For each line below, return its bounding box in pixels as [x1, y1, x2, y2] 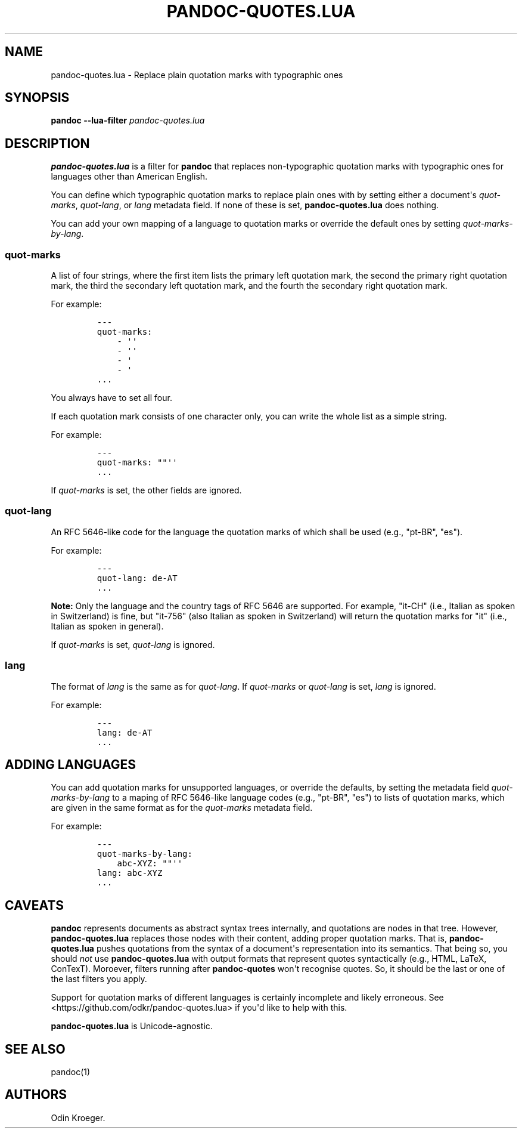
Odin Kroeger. [51, 1112, 105, 1123]
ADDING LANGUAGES [5, 757, 136, 772]
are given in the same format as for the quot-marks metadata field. [51, 802, 313, 813]
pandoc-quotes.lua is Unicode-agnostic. [51, 1021, 213, 1032]
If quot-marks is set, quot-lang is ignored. [51, 639, 215, 650]
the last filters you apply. [51, 974, 147, 984]
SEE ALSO [5, 1041, 66, 1057]
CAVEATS [5, 897, 64, 913]
